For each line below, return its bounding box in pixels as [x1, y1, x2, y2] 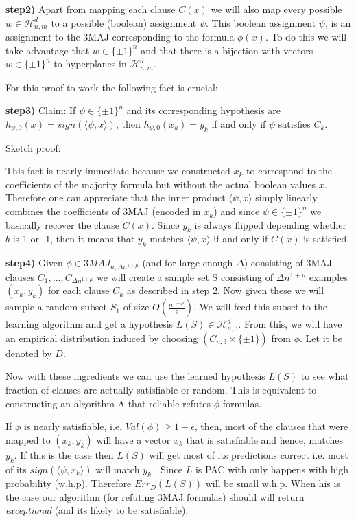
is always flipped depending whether [194, 217, 347, 231]
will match [95, 462, 140, 476]
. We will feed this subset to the [193, 299, 328, 314]
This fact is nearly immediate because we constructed [5, 163, 230, 178]
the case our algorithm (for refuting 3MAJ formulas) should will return [5, 489, 305, 503]
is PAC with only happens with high [195, 462, 349, 476]
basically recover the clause [5, 217, 119, 231]
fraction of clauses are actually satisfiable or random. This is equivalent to [5, 382, 317, 396]
